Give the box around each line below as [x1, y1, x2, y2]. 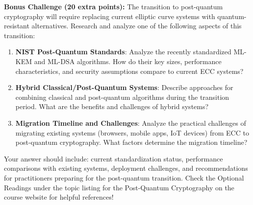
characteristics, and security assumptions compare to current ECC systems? [15, 66, 244, 76]
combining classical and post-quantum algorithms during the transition [15, 91, 229, 102]
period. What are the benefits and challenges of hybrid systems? [15, 101, 209, 112]
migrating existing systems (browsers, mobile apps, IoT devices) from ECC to [15, 127, 249, 137]
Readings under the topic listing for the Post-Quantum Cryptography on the [4, 182, 234, 192]
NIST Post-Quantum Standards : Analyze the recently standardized [15, 46, 231, 57]
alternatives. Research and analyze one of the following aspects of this [31, 21, 242, 31]
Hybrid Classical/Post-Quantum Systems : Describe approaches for [15, 82, 233, 92]
